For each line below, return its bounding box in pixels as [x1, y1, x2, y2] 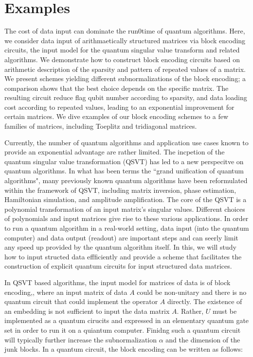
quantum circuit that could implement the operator [4, 296, 158, 306]
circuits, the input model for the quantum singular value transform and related [4, 45, 240, 55]
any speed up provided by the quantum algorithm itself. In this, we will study [4, 242, 236, 252]
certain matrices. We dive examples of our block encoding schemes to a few [4, 111, 229, 121]
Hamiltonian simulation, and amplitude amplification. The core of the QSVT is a [4, 194, 247, 204]
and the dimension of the [165, 334, 240, 344]
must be [213, 306, 237, 316]
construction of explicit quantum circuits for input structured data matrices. [4, 261, 232, 271]
